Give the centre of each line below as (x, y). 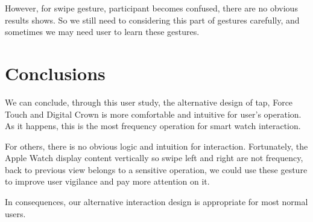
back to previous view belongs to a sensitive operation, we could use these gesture (156, 169)
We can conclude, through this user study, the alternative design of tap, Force (149, 102)
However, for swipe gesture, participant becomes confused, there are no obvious (151, 8)
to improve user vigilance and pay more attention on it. (107, 181)
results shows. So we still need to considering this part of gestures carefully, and (152, 20)
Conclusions (55, 73)
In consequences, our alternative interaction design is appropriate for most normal (156, 202)
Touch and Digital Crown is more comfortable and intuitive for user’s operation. (153, 114)
